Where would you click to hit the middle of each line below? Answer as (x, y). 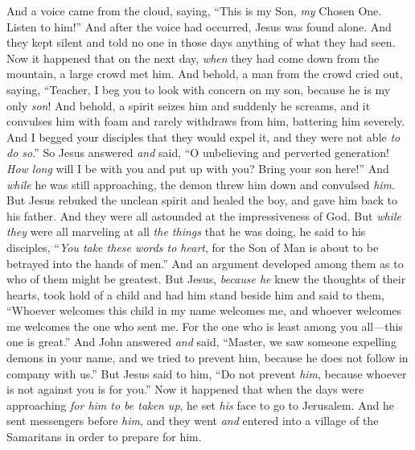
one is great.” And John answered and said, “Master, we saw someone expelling (201, 342)
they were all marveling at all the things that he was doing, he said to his (186, 231)
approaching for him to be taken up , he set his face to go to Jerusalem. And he (200, 405)
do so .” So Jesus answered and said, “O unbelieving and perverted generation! (198, 153)
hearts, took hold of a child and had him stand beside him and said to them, (195, 294)
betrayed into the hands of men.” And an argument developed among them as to (205, 263)
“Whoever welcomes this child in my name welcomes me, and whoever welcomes (204, 310)
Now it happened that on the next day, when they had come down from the (193, 58)
